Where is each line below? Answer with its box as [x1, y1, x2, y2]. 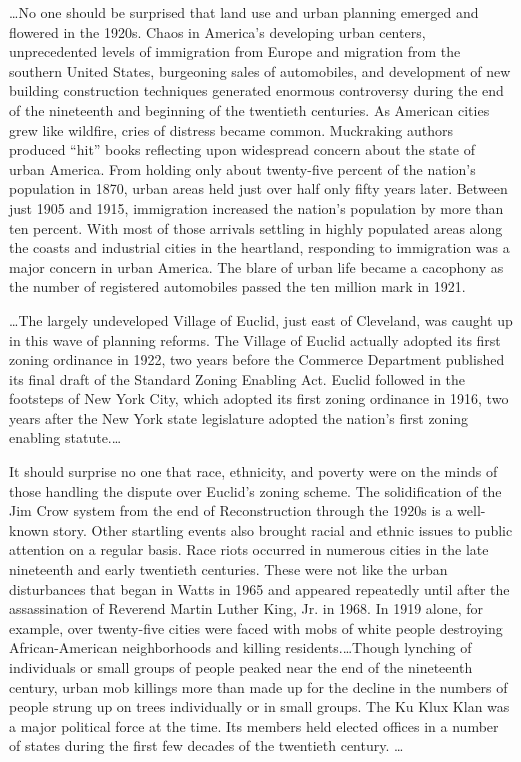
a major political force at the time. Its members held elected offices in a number [9, 715, 499, 736]
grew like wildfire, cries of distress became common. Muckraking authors [9, 119, 453, 140]
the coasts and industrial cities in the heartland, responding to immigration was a [9, 237, 510, 258]
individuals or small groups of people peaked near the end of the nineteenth [9, 657, 473, 677]
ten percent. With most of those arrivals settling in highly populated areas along [9, 217, 503, 238]
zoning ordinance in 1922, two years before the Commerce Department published [9, 349, 505, 370]
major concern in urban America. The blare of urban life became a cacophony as [9, 256, 504, 277]
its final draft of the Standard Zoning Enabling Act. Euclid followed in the [9, 368, 466, 389]
